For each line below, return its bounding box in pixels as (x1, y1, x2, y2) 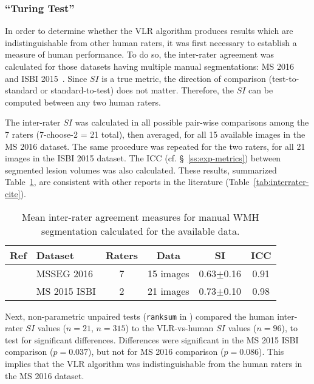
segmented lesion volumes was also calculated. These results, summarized (5, 163, 277, 176)
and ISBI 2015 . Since (5, 72, 87, 84)
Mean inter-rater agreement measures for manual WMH (21, 209, 259, 224)
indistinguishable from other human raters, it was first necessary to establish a (5, 36, 297, 49)
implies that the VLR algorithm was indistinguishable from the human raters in (5, 357, 302, 369)
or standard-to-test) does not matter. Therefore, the (40, 84, 234, 96)
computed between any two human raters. (5, 95, 161, 108)
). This (259, 345, 284, 358)
